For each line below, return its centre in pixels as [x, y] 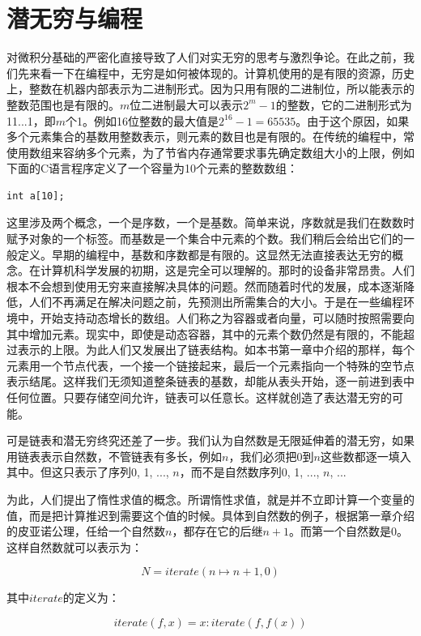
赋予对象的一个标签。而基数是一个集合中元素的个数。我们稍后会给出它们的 [205, 239]
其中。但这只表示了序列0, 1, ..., [88, 472]
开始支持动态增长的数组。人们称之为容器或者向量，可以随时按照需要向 [227, 318]
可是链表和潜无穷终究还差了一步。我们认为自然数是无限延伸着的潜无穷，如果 [210, 440]
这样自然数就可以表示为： [74, 546]
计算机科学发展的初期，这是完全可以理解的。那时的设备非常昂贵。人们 [227, 270]
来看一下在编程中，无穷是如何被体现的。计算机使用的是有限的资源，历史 [221, 73]
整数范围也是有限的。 [63, 104]
